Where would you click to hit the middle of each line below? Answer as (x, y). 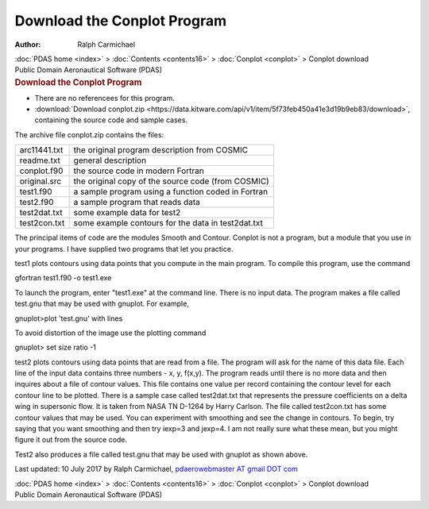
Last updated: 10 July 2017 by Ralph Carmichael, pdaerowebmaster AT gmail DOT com (156, 469)
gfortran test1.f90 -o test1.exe (63, 278)
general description (110, 160)
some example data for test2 (127, 213)
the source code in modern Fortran (139, 171)
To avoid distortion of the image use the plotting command (110, 333)
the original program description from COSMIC (161, 150)
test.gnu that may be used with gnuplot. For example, (102, 304)
